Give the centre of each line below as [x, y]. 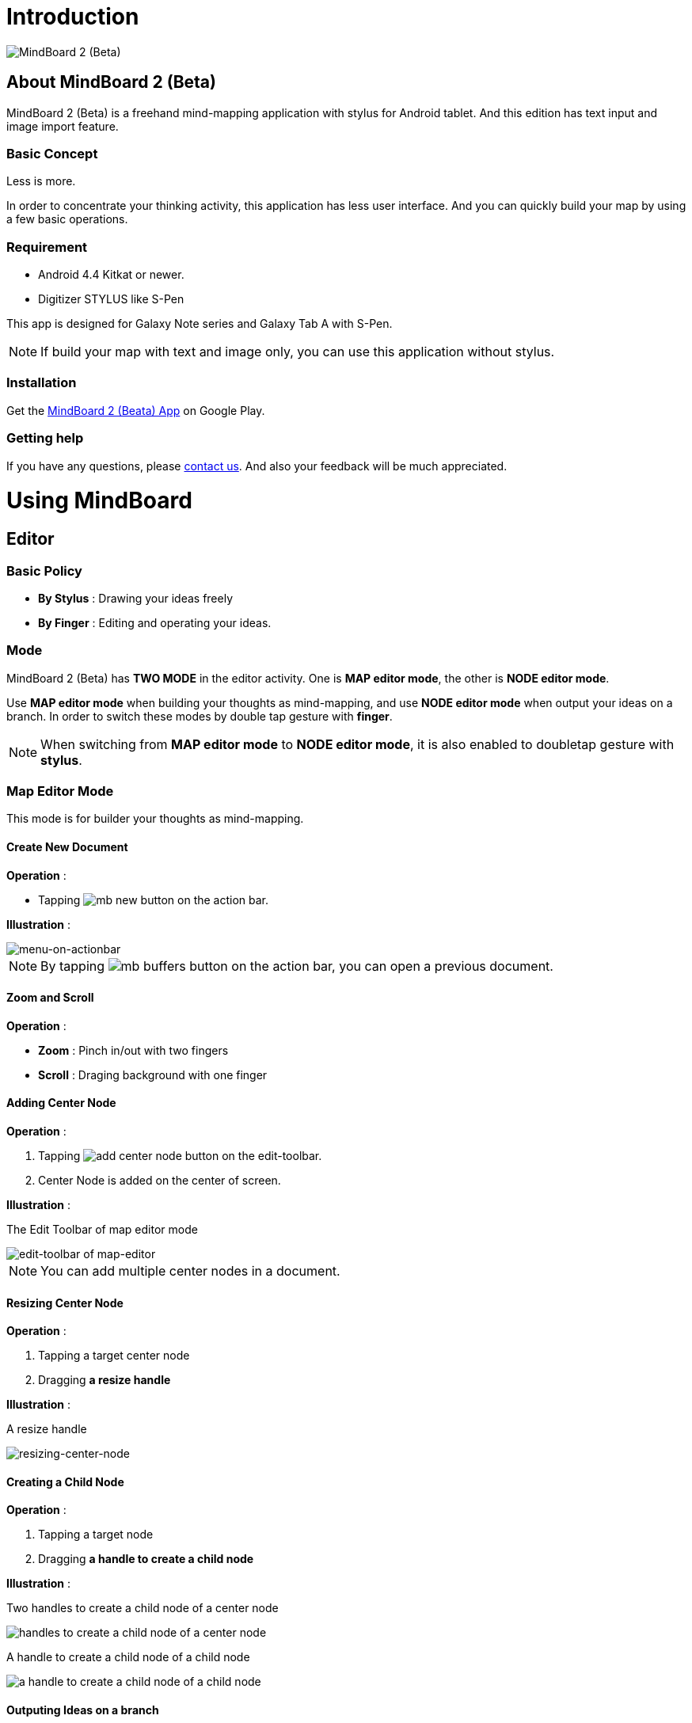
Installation [42, 383]
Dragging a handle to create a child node [146, 1559]
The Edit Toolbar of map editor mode [102, 1230]
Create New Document [67, 847]
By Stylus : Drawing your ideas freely [136, 598]
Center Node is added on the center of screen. [160, 1181]
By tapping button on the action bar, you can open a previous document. [297, 966]
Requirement [47, 247]
